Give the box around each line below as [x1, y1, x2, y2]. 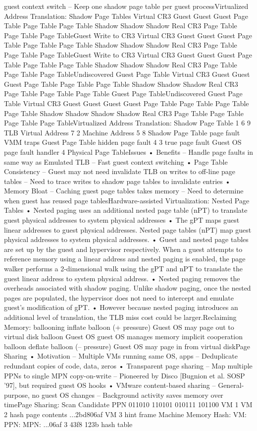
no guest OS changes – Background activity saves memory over [32, 389, 223, 400]
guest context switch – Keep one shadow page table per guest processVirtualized [4, 1, 249, 11]
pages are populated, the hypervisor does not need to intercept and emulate [4, 292, 234, 303]
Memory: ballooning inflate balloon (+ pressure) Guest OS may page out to [4, 321, 234, 332]
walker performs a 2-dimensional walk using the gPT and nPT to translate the [4, 263, 243, 274]
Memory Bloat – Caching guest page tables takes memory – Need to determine [4, 185, 244, 196]
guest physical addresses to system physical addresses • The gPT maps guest [4, 215, 240, 225]
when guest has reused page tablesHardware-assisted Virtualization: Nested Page [4, 195, 250, 205]
